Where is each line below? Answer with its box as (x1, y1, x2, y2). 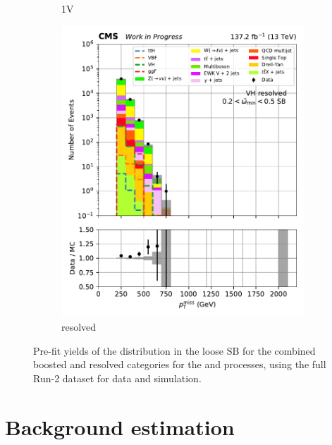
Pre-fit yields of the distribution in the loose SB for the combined (33, 343, 316, 358)
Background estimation (5, 412, 235, 441)
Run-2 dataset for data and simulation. (33, 370, 202, 385)
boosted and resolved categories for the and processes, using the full (33, 357, 326, 372)
